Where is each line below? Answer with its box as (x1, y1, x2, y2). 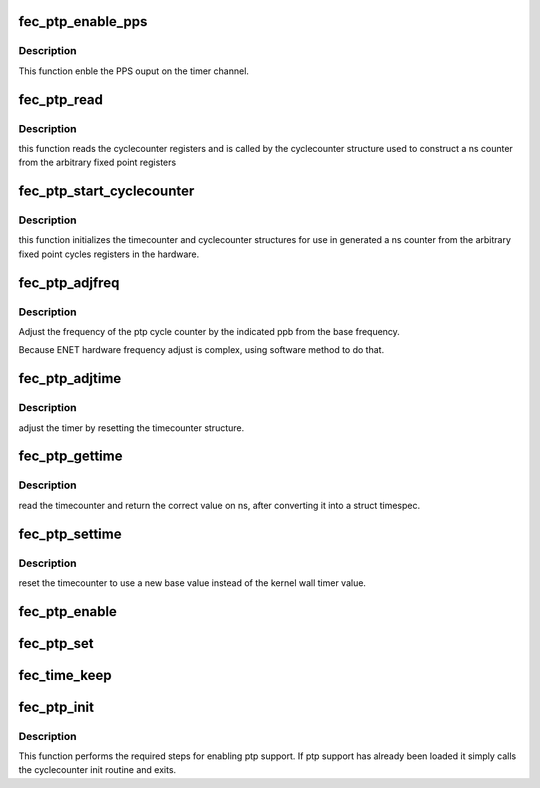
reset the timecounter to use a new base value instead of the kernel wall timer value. (18, 576, 367, 589)
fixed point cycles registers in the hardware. (18, 248, 200, 260)
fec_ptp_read (18, 91, 104, 108)
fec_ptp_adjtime (18, 370, 122, 387)
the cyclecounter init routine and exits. (18, 764, 177, 776)
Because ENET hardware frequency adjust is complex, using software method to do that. (18, 344, 385, 356)
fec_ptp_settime (18, 525, 122, 542)
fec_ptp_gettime (18, 448, 123, 465)
